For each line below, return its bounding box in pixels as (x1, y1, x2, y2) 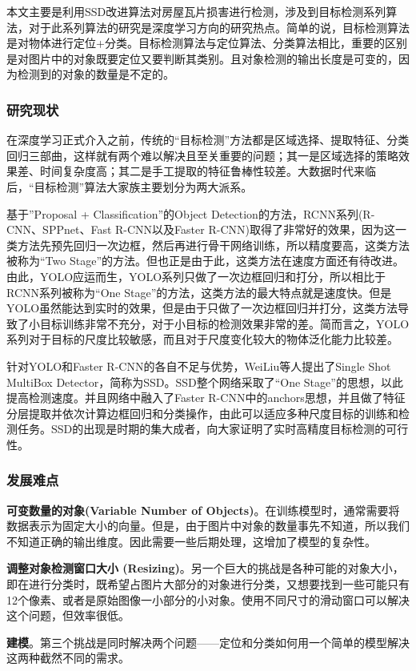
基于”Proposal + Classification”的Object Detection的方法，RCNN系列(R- (6, 205, 375, 222)
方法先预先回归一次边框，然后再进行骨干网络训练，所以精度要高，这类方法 (17, 236, 410, 253)
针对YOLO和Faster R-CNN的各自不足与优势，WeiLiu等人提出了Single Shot (6, 357, 391, 374)
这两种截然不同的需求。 (6, 649, 130, 666)
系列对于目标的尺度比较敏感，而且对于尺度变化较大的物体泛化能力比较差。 (6, 331, 398, 348)
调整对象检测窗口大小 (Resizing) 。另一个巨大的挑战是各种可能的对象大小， (6, 560, 404, 577)
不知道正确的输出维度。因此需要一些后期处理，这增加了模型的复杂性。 (6, 532, 376, 549)
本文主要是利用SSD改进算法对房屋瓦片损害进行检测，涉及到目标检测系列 (6, 3, 386, 19)
